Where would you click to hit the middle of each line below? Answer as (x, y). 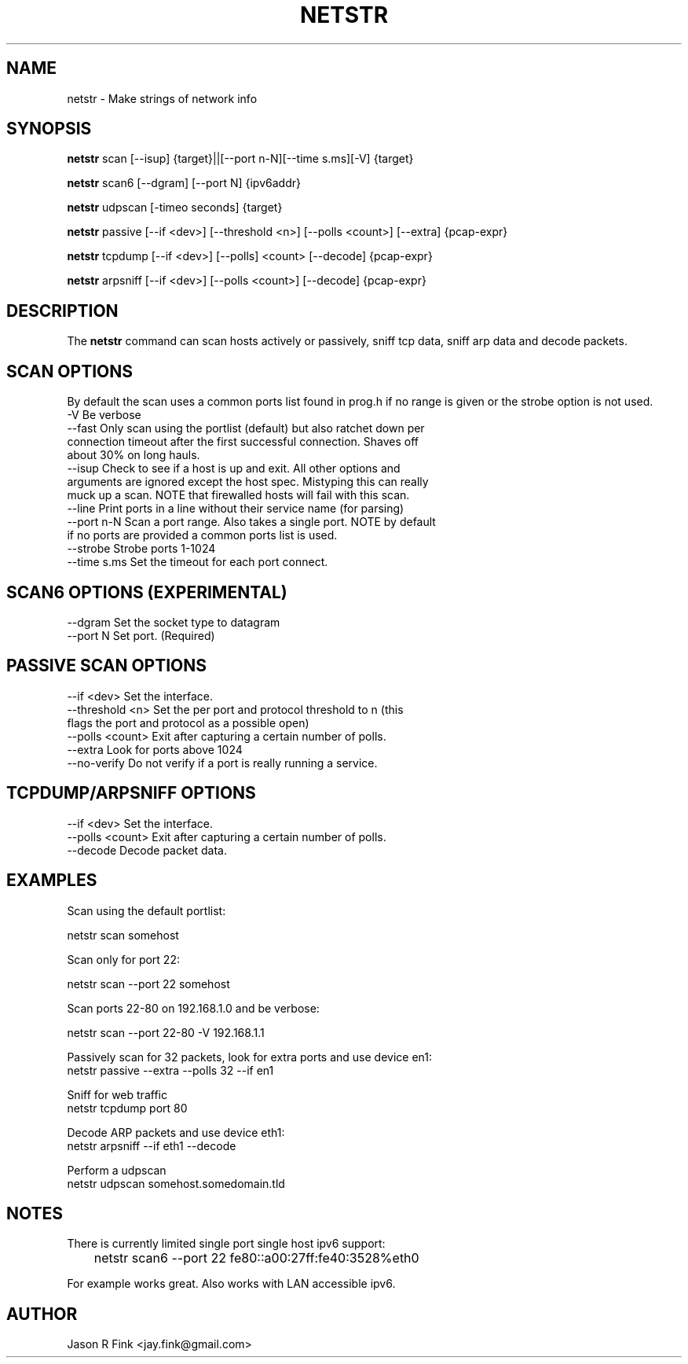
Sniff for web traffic (117, 1094)
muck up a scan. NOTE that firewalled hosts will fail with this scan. (238, 495)
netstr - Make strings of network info (162, 98)
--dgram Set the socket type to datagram (174, 622)
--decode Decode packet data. (147, 850)
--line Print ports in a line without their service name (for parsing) (236, 509)
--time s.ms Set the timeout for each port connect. (198, 562)
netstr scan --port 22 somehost (148, 983)
